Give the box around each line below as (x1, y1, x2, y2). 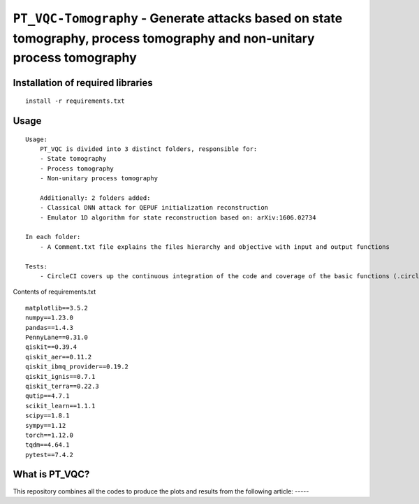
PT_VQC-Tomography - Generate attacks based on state (13, 10, 343, 26)
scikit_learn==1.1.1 (25, 402, 96, 410)
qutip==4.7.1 (25, 392, 70, 400)
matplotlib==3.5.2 (25, 304, 89, 312)
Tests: (25, 262, 48, 271)
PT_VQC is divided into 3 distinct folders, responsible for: (39, 145, 258, 153)
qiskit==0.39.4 (25, 343, 78, 351)
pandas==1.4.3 (25, 324, 73, 331)
